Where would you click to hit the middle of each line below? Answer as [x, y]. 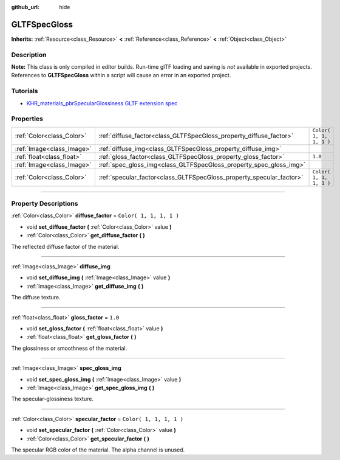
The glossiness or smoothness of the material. [69, 348]
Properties [27, 119]
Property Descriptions [45, 204]
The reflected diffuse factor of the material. [65, 246]
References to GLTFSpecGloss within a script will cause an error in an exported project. [121, 75]
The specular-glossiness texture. [53, 399]
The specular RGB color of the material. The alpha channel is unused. [98, 450]
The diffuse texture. [36, 298]
